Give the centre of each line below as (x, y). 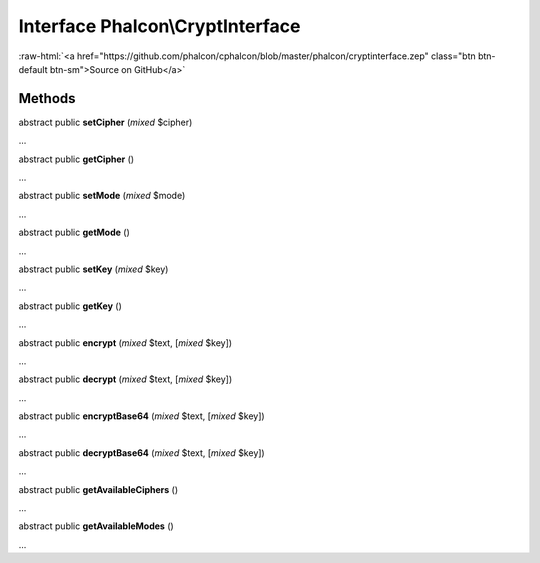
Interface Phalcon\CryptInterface (159, 26)
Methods (47, 98)
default (33, 69)
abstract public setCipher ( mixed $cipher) (105, 122)
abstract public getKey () (70, 306)
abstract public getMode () (74, 232)
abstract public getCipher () (76, 159)
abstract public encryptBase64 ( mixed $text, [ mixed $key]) (141, 416)
